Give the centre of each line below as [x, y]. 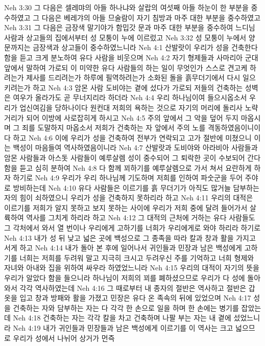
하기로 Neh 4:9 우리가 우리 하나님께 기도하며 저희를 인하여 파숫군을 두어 [128, 178]
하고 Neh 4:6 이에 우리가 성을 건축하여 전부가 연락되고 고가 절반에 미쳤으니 [132, 137]
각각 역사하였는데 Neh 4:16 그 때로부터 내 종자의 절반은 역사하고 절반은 [133, 287]
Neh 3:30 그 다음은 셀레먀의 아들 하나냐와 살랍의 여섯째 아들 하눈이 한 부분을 [126, 7]
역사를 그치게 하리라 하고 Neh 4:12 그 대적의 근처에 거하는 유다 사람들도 [141, 217]
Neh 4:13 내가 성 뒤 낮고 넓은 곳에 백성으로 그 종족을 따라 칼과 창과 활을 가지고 [130, 237]
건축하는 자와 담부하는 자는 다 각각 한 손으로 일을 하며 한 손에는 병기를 [126, 307]
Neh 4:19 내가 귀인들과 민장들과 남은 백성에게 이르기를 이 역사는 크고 [123, 328]
